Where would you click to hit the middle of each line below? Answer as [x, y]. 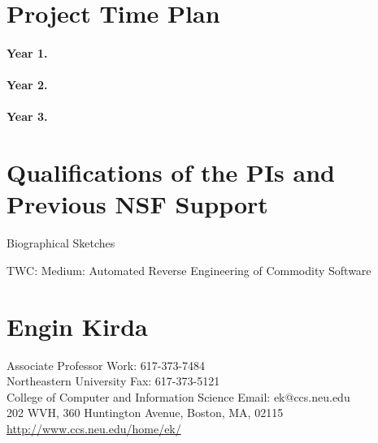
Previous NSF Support [137, 204]
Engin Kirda [77, 326]
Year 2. [27, 85]
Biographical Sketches [61, 243]
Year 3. [27, 116]
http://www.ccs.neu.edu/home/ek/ [94, 428]
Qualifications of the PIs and [171, 172]
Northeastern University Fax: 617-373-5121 [113, 381]
